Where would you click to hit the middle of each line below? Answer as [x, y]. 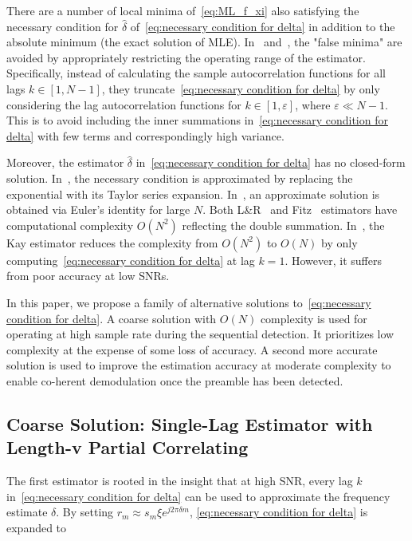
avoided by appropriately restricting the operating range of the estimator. [186, 57]
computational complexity [70, 225]
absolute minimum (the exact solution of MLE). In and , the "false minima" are [204, 42]
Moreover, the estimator [65, 162]
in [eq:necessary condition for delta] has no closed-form [271, 162]
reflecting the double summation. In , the [283, 225]
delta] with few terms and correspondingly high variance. [145, 135]
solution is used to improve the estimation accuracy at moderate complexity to [199, 365]
